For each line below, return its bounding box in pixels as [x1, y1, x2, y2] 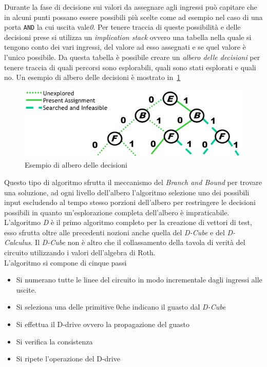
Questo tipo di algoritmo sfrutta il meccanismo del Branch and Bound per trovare [4, 176, 262, 187]
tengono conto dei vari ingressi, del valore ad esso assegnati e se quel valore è [4, 42, 246, 52]
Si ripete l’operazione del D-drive [16, 353, 120, 364]
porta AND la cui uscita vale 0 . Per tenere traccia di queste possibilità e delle [4, 22, 241, 32]
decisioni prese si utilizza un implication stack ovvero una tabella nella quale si [4, 31, 252, 42]
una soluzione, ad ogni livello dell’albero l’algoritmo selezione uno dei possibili [4, 187, 250, 197]
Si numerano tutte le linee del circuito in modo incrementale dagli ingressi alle [16, 274, 262, 285]
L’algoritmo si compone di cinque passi [4, 257, 127, 268]
